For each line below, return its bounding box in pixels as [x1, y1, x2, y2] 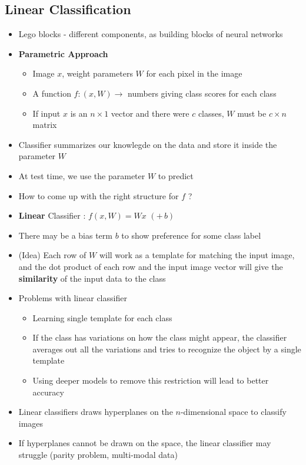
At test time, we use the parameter [18, 169, 145, 182]
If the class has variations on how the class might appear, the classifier [32, 331, 287, 344]
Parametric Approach [18, 47, 108, 60]
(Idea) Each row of [18, 249, 87, 261]
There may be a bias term [18, 229, 112, 241]
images [18, 417, 44, 429]
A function [32, 87, 71, 99]
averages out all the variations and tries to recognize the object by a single [32, 342, 301, 355]
